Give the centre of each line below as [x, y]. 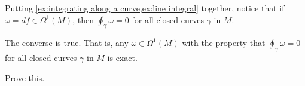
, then [83, 19]
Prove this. [25, 77]
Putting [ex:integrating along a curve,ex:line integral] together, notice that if [145, 8]
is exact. [122, 58]
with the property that [224, 43]
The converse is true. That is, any [67, 43]
